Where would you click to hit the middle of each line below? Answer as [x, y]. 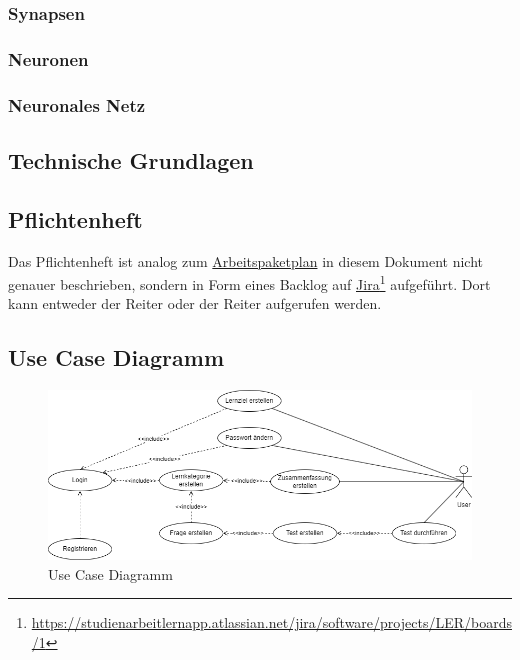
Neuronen [48, 58]
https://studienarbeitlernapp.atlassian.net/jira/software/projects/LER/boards [271, 622]
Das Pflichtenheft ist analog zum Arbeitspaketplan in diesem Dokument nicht [246, 260]
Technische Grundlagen [131, 159]
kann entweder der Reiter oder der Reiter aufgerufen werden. [195, 303]
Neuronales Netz [77, 104]
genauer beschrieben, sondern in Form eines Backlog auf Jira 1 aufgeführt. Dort [249, 282]
